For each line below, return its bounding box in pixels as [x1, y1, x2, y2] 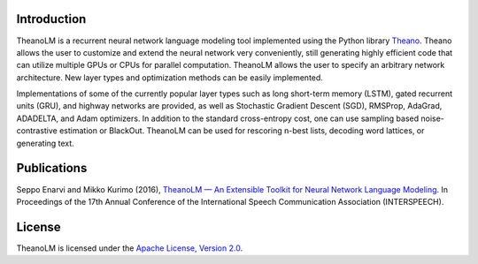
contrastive [16, 125, 58, 136]
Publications [16, 161, 88, 176]
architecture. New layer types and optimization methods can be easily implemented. [16, 72, 323, 83]
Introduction [16, 11, 87, 26]
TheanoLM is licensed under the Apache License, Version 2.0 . [16, 243, 243, 253]
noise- [420, 113, 444, 124]
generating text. [16, 138, 74, 148]
